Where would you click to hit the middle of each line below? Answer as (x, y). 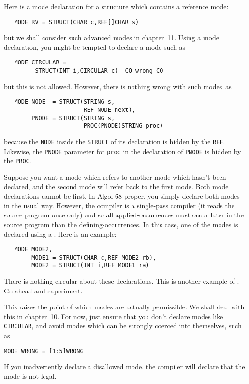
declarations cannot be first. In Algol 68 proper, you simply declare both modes (122, 196)
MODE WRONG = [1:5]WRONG (44, 351)
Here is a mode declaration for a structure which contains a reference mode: (116, 6)
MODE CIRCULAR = (40, 63)
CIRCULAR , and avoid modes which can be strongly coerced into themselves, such (123, 326)
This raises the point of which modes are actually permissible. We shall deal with (124, 307)
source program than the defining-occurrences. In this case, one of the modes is (121, 224)
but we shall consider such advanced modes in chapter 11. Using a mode (111, 38)
